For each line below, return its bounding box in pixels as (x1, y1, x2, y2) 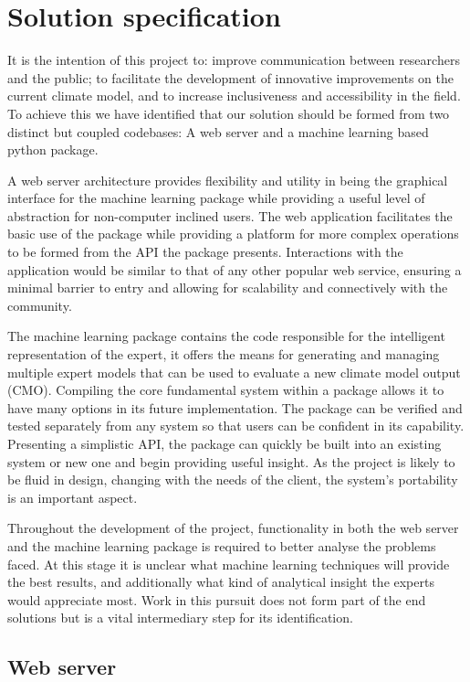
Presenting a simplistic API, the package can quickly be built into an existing (7, 434, 442, 453)
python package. (7, 140, 99, 159)
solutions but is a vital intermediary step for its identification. (7, 608, 353, 627)
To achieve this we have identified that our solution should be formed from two (7, 103, 450, 123)
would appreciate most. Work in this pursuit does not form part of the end (7, 590, 426, 609)
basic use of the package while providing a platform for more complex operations (7, 224, 459, 243)
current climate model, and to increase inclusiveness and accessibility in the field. (7, 86, 461, 105)
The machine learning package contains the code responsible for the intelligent (7, 326, 445, 346)
